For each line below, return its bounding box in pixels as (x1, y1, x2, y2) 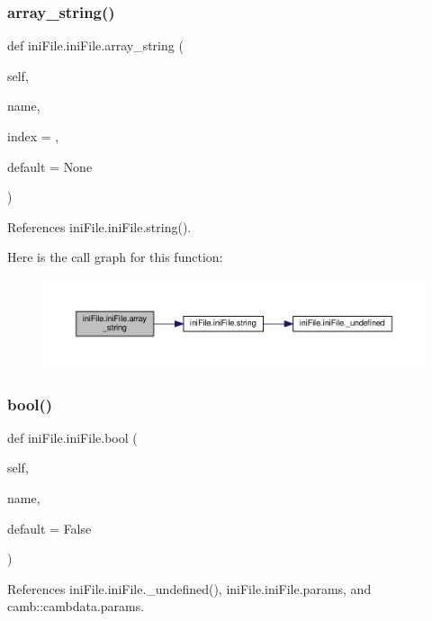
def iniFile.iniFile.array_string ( (7, 36, 184, 55)
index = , (7, 127, 59, 145)
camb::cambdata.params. (7, 597, 145, 616)
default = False (7, 518, 92, 537)
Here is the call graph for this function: (7, 247, 223, 266)
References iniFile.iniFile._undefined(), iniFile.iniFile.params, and (7, 579, 372, 598)
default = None (7, 157, 93, 175)
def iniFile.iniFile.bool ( (7, 427, 138, 446)
